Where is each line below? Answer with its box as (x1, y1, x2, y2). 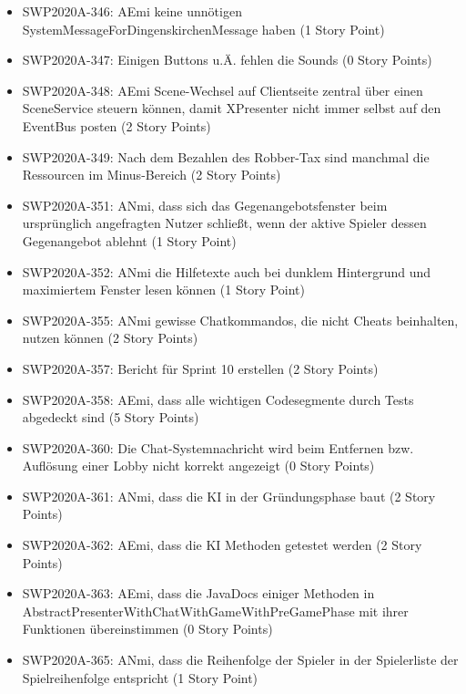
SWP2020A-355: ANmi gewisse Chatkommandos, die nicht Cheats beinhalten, (22, 310, 459, 329)
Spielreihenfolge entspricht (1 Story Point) (22, 668, 258, 687)
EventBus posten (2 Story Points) (22, 116, 211, 135)
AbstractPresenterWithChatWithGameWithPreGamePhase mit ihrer (22, 601, 409, 620)
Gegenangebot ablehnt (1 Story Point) (22, 231, 237, 250)
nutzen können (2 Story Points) (22, 328, 198, 347)
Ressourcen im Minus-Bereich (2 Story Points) (22, 165, 281, 184)
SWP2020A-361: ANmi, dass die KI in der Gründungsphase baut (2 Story (22, 486, 436, 505)
